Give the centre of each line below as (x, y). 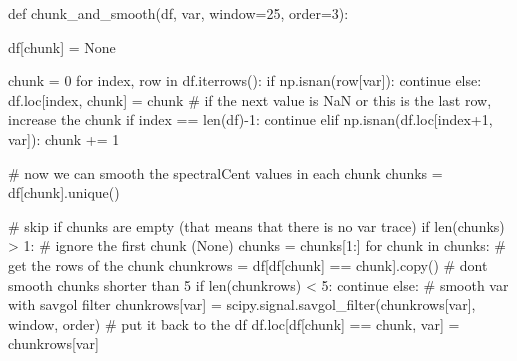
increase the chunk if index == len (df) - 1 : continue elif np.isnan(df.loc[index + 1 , (250, 119)
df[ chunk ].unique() (64, 192)
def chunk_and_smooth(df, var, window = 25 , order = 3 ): (178, 13)
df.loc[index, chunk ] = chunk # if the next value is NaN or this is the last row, (250, 99)
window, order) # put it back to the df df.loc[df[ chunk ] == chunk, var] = (234, 323)
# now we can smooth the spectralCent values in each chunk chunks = (225, 172)
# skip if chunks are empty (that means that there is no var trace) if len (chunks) (256, 225)
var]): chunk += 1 (64, 138)
